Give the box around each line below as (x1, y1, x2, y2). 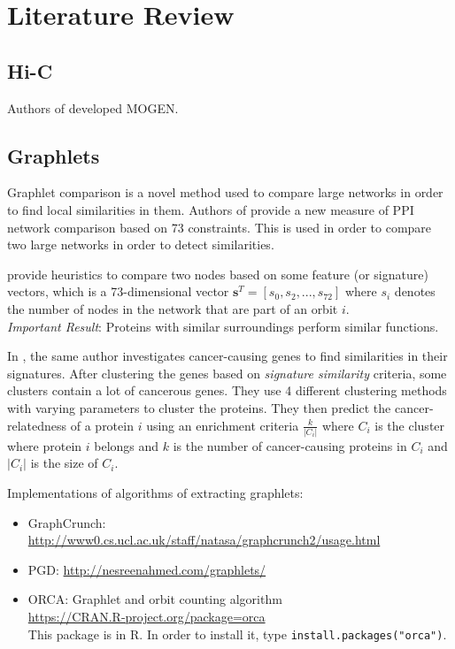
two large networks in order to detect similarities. (7, 235, 274, 254)
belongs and (94, 436, 159, 454)
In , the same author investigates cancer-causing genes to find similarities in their (7, 347, 448, 365)
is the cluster (374, 416, 445, 434)
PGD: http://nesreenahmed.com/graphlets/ (27, 560, 266, 578)
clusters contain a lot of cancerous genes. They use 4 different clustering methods (7, 381, 447, 400)
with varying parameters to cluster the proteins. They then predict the (7, 398, 391, 416)
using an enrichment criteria (146, 416, 299, 434)
